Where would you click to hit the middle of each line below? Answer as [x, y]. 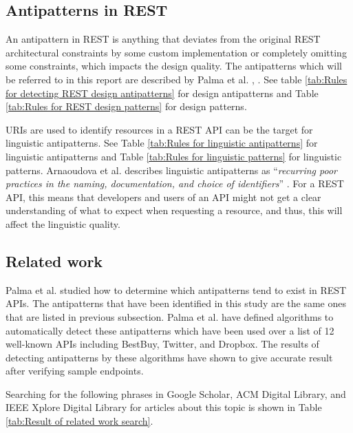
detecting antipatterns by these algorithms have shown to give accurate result [169, 357]
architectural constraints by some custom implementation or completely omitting [176, 52]
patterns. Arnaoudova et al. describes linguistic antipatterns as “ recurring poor [172, 170]
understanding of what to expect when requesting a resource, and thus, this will [174, 210]
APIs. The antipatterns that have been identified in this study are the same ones [176, 303]
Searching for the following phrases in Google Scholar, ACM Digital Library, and [176, 393]
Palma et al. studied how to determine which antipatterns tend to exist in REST [176, 289]
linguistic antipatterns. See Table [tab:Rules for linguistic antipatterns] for [162, 143]
